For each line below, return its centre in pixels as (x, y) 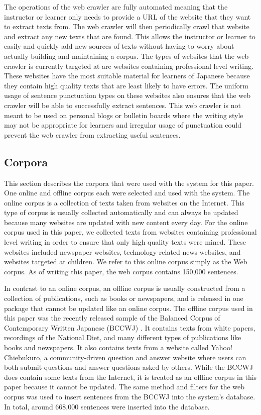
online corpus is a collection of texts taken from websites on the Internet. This (124, 202)
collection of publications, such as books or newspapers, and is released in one (124, 298)
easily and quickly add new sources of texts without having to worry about (119, 46)
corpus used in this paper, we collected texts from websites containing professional (130, 232)
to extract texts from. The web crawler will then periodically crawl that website (127, 26)
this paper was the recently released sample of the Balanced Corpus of (112, 318)
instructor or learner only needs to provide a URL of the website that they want (127, 16)
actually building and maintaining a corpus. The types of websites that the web (126, 56)
